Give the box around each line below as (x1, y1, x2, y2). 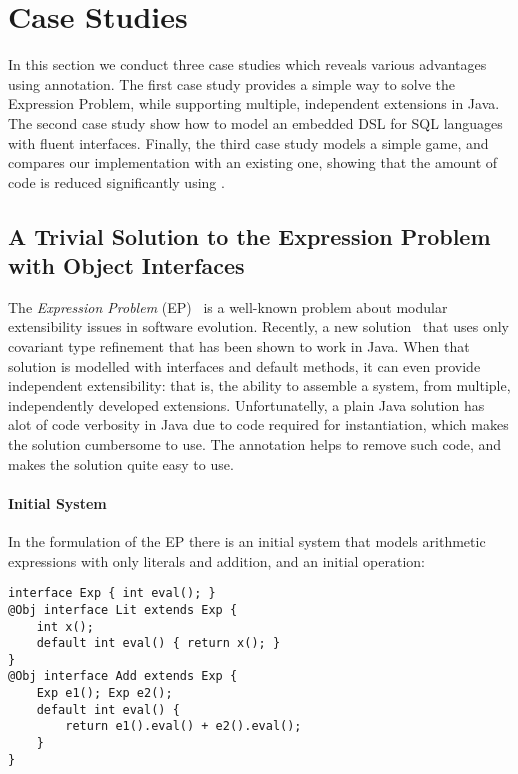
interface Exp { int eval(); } (8, 586, 216, 601)
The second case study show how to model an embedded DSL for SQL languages (8, 112, 503, 133)
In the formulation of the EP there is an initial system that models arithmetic (8, 531, 486, 552)
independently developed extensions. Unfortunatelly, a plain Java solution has (8, 394, 485, 415)
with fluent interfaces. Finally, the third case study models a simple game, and (8, 132, 489, 153)
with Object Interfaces (8, 250, 245, 281)
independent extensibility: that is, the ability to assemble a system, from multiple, (8, 375, 511, 396)
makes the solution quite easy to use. (8, 453, 234, 474)
